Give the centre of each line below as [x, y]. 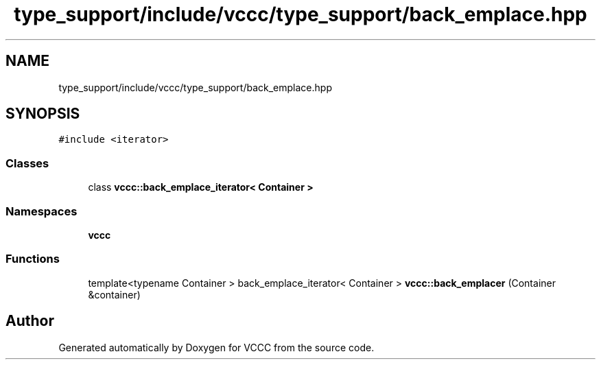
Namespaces [42, 211]
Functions [33, 259]
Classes [27, 163]
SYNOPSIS [43, 114]
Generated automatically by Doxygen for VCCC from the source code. [216, 347]
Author [30, 321]
